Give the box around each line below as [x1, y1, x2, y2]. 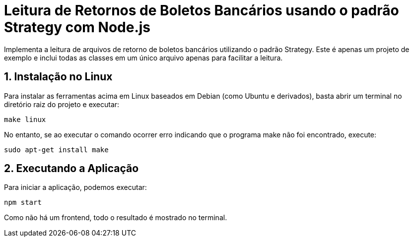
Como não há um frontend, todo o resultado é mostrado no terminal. [4, 213, 227, 222]
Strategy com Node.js [4, 19, 150, 36]
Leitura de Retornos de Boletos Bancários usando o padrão [4, 2, 399, 19]
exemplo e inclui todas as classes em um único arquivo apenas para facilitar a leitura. [4, 53, 283, 62]
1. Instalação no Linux [4, 70, 113, 83]
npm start [4, 198, 42, 207]
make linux [4, 115, 46, 123]
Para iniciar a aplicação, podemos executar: [4, 183, 147, 192]
